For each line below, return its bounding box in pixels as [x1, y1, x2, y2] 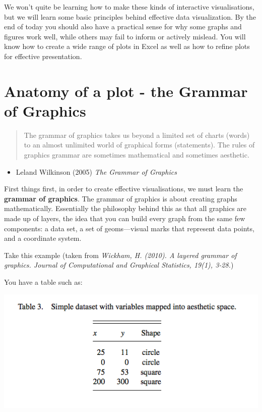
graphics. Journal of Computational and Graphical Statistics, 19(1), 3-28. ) [4, 260, 234, 270]
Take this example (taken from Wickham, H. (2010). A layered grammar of [4, 249, 237, 260]
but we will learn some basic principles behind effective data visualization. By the [4, 11, 256, 22]
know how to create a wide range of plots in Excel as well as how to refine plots [4, 41, 250, 51]
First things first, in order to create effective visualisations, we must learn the [4, 183, 243, 194]
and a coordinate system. [4, 233, 82, 243]
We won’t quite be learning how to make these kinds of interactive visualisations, [4, 2, 254, 12]
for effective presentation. [4, 50, 82, 61]
